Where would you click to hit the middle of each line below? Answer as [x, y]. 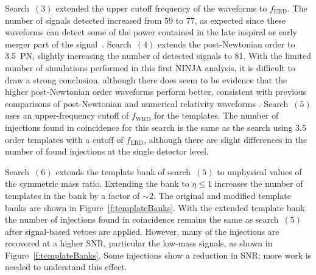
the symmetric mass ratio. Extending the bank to [97, 183]
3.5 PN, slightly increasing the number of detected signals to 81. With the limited [158, 56]
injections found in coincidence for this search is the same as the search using [149, 127]
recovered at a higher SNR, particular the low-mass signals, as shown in [139, 243]
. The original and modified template [222, 195]
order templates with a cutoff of [64, 139]
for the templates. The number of [216, 115]
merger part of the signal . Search [68, 44]
